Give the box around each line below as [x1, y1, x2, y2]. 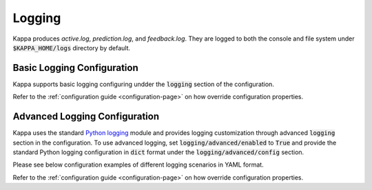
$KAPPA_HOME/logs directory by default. [12, 43, 131, 52]
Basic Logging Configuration [12, 62, 139, 74]
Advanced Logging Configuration [12, 111, 160, 123]
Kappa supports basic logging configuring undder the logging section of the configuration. [12, 80, 275, 88]
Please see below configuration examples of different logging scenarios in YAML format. [12, 160, 265, 169]
